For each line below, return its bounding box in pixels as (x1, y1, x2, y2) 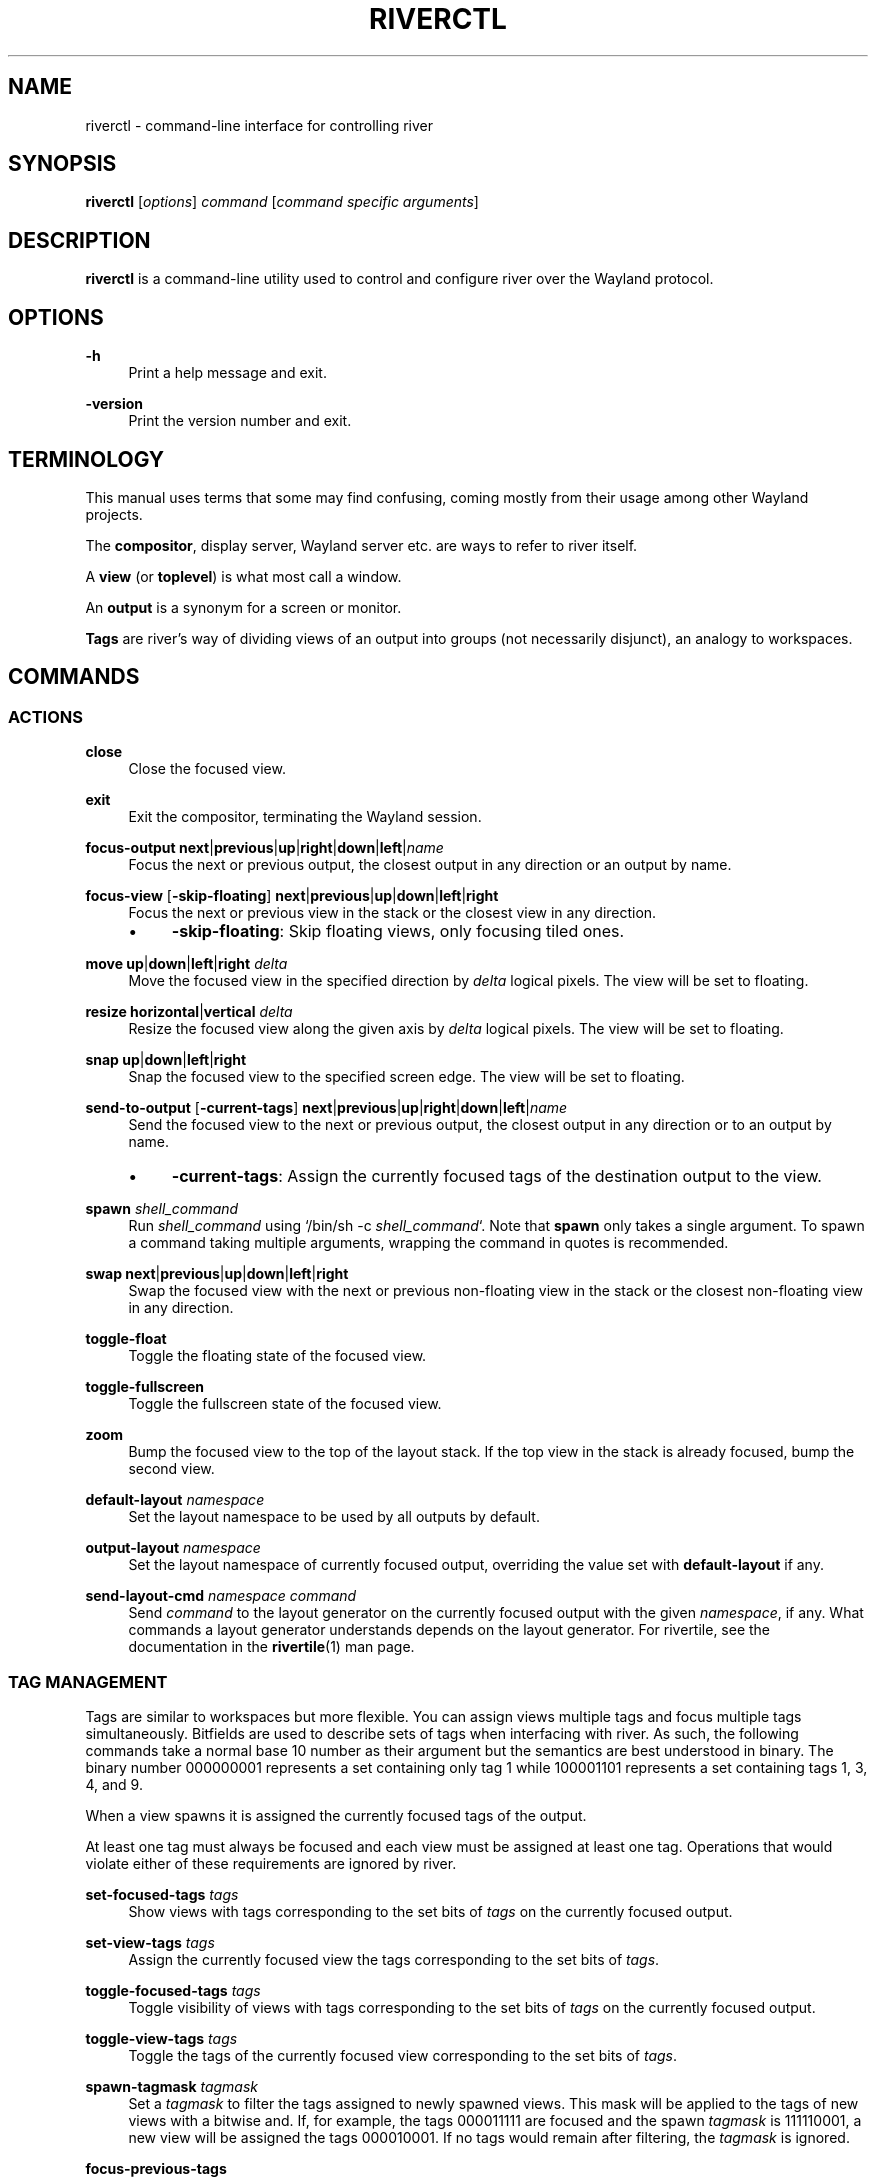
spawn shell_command (85, 1200, 239, 1218)
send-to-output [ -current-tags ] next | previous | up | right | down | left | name (85, 1099, 568, 1117)
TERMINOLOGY (8, 446, 165, 472)
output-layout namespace (85, 1539, 261, 1557)
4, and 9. (85, 1775, 143, 1793)
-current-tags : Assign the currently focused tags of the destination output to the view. (171, 1166, 822, 1187)
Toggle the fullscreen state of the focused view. (128, 1395, 442, 1413)
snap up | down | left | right (85, 1051, 247, 1069)
